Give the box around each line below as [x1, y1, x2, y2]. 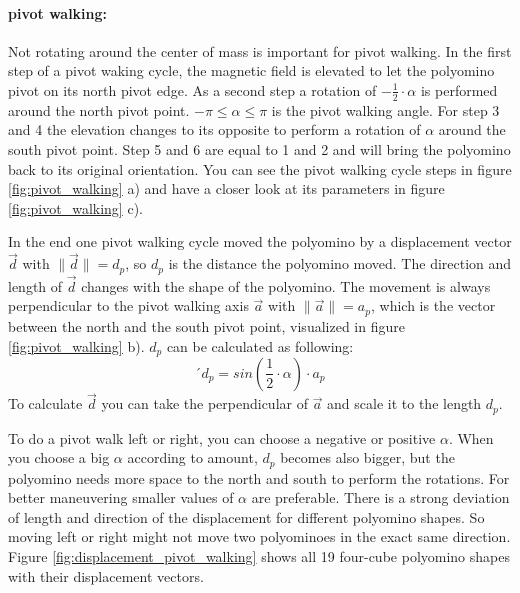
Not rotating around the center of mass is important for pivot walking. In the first [8, 40, 512, 61]
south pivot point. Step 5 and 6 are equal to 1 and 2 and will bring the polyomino [8, 139, 511, 159]
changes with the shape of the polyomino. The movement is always [81, 275, 491, 296]
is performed [420, 79, 498, 100]
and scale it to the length [327, 393, 482, 414]
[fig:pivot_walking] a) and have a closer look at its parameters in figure [8, 178, 445, 199]
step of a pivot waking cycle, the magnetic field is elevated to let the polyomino [8, 60, 495, 81]
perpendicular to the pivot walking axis [8, 295, 249, 316]
